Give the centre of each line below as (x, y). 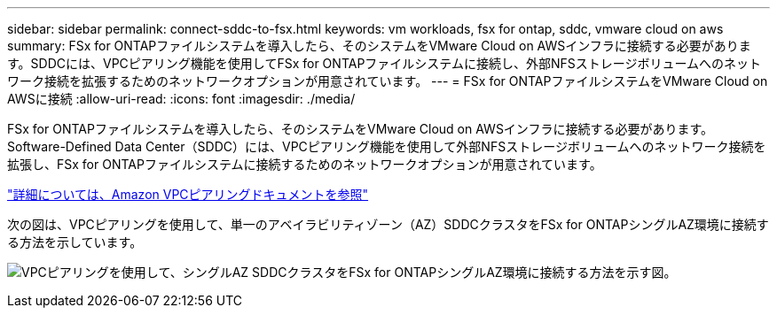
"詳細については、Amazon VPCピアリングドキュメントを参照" (188, 194)
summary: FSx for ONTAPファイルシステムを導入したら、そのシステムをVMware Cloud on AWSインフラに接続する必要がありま (379, 46)
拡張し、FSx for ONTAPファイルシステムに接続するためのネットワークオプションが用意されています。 (305, 164)
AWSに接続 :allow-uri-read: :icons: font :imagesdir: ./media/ (181, 99)
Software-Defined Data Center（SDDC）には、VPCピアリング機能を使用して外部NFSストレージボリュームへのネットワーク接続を (387, 146)
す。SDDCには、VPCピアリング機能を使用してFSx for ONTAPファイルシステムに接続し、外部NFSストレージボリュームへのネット (384, 63)
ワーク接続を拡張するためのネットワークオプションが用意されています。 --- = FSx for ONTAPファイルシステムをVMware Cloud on (388, 81)
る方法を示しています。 (75, 242)
